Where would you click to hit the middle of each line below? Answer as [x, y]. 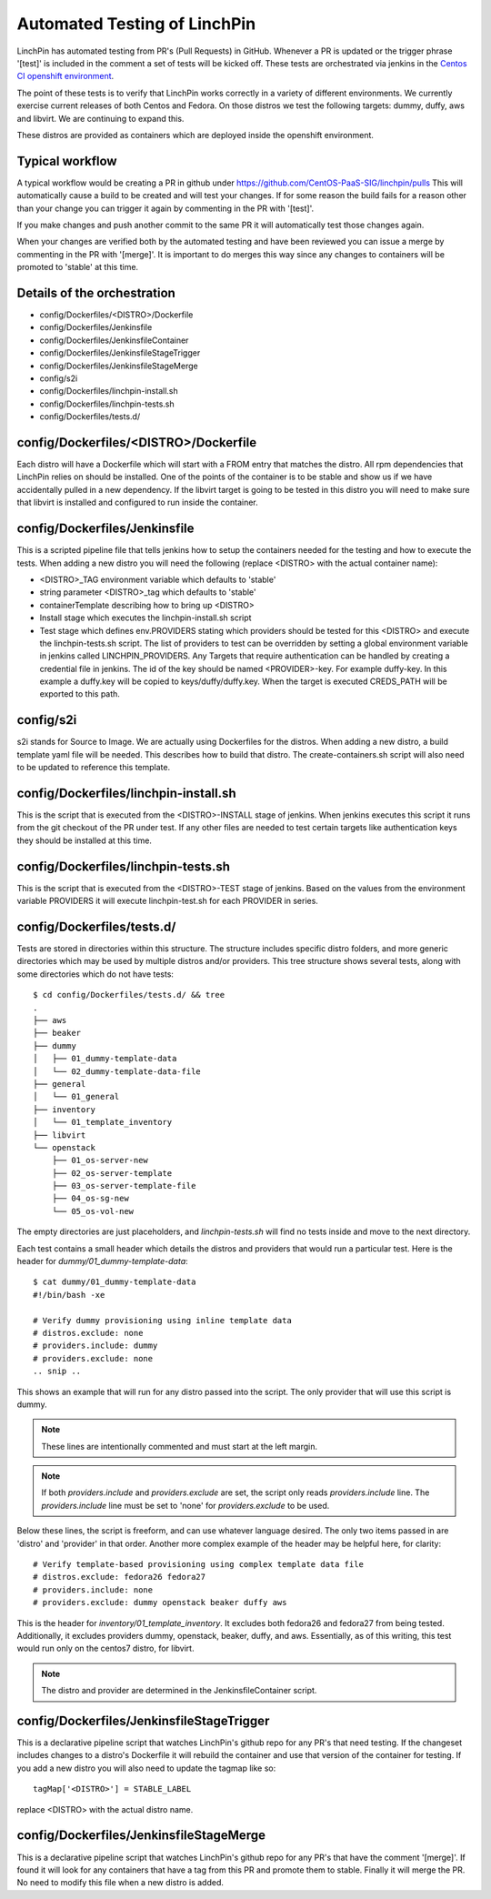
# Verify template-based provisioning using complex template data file [198, 1565]
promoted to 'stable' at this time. [78, 267]
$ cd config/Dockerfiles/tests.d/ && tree [129, 995]
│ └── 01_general [76, 1097]
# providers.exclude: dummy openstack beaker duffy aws [160, 1603]
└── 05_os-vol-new [93, 1211]
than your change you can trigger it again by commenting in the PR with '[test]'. [165, 208]
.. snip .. [57, 1371]
